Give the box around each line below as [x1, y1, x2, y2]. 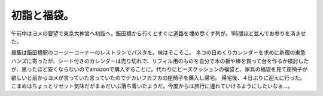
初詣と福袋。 [11, 9, 75, 22]
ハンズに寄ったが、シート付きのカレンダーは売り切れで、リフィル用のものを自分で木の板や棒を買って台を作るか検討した [11, 57, 309, 64]
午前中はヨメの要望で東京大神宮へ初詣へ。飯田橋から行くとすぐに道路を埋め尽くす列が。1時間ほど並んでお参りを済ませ [11, 30, 306, 37]
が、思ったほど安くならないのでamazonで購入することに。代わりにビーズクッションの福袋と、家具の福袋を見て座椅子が [11, 66, 308, 73]
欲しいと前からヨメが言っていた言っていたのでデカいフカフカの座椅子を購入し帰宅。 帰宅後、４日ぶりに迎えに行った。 [11, 74, 306, 81]
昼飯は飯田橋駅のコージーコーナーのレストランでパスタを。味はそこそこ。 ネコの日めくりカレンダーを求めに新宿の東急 [11, 49, 306, 56]
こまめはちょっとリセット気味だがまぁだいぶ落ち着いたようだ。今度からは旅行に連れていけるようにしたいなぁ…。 [11, 82, 293, 89]
